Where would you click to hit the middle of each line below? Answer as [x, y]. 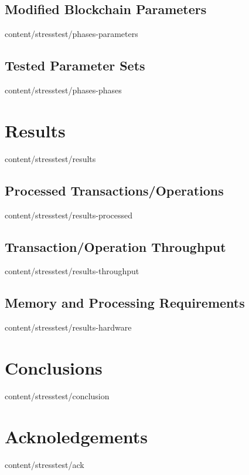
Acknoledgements [76, 436]
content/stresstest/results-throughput [72, 271]
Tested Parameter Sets [75, 65]
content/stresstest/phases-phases [63, 90]
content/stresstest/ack [45, 464]
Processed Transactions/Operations [114, 190]
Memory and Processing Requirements [125, 303]
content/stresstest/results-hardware [68, 327]
